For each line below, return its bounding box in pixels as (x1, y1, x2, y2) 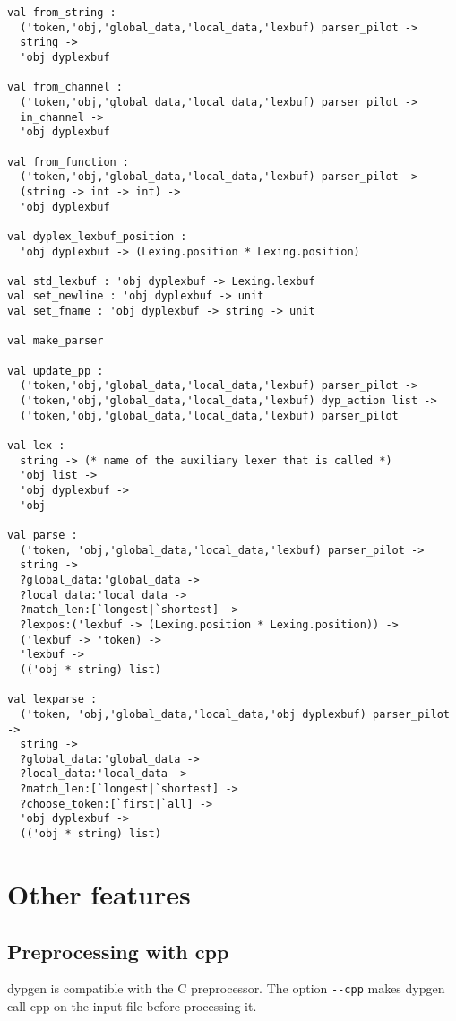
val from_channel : (7, 81, 123, 94)
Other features (7, 875, 191, 912)
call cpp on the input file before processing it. (7, 996, 257, 1015)
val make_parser (7, 334, 104, 348)
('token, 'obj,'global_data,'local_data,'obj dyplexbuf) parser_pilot (20, 707, 450, 721)
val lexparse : (7, 693, 98, 706)
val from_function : (7, 155, 130, 169)
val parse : (7, 528, 78, 541)
